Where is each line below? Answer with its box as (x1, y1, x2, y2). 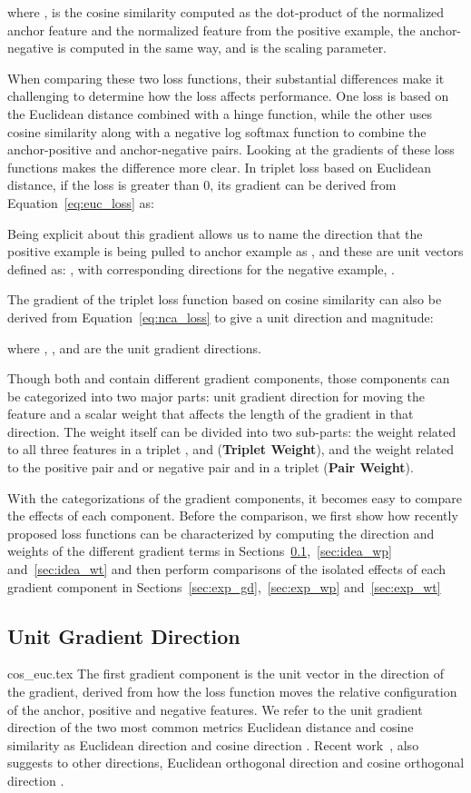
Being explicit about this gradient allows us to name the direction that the (7, 223, 423, 243)
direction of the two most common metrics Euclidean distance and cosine (7, 718, 414, 737)
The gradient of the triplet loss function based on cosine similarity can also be (7, 290, 442, 309)
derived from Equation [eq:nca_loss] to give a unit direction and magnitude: (7, 307, 434, 326)
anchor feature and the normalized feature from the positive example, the (7, 20, 416, 39)
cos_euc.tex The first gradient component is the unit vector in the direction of (7, 664, 445, 683)
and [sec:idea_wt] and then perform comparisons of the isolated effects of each (7, 560, 446, 579)
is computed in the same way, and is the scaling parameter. (57, 38, 388, 57)
